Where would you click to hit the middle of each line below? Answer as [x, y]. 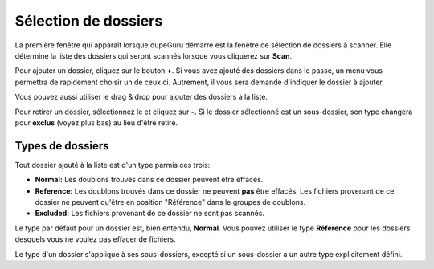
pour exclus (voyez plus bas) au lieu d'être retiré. [96, 122]
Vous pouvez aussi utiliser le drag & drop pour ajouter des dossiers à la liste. [141, 97]
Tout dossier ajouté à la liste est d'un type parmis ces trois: [113, 165]
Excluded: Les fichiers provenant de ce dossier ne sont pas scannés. [150, 214]
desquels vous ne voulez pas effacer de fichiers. [95, 239]
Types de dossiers [62, 146]
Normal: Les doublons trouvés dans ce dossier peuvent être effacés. [149, 180]
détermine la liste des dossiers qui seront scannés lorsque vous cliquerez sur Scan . [154, 55]
